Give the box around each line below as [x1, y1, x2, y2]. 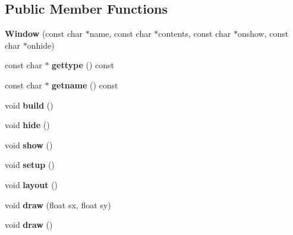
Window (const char [5, 27, 83, 40]
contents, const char [158, 27, 231, 40]
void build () [5, 99, 53, 111]
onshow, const [237, 27, 289, 40]
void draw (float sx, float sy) [5, 198, 111, 211]
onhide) [27, 39, 55, 51]
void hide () [5, 119, 50, 131]
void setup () [5, 158, 55, 171]
